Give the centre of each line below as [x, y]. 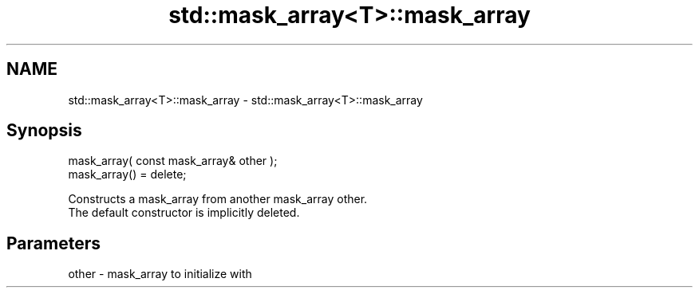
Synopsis [44, 131]
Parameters [53, 243]
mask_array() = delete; [127, 174]
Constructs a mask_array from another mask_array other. [218, 199]
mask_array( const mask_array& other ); [173, 161]
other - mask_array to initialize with [160, 274]
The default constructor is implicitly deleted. [184, 213]
